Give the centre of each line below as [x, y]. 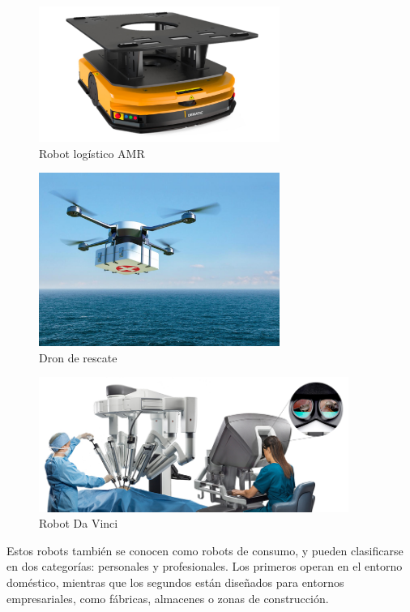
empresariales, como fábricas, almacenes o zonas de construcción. [168, 598]
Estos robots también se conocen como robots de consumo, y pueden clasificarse [205, 550]
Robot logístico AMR [92, 153]
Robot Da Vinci [79, 523]
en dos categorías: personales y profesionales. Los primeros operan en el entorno [205, 566]
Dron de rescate [78, 357]
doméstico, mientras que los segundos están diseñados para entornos [175, 582]
